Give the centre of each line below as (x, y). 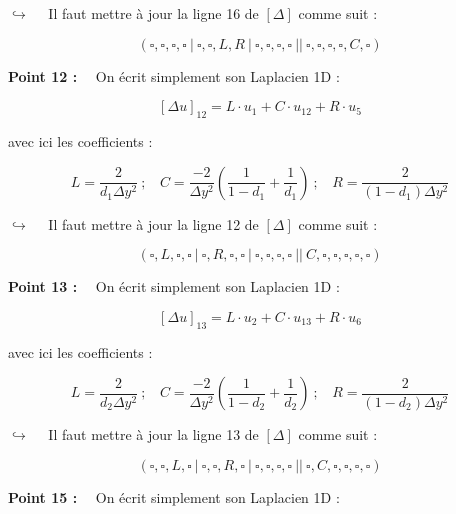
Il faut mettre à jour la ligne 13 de (153, 434)
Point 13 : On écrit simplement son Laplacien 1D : (174, 286)
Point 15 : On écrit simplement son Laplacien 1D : (174, 496)
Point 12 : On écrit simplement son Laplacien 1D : (174, 75)
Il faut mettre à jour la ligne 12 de (153, 223)
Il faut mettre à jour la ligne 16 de (153, 13)
